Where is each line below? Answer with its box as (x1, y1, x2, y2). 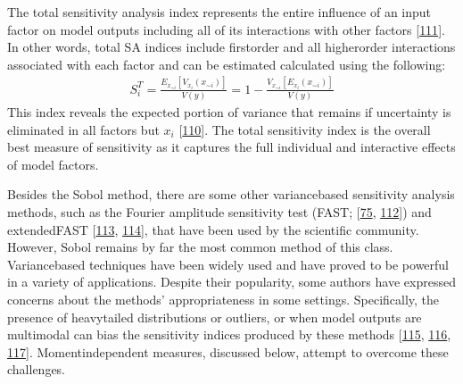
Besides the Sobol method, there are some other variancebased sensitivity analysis (7, 185, 455, 204)
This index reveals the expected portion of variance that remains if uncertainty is (7, 103, 451, 121)
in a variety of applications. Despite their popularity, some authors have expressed (7, 272, 456, 291)
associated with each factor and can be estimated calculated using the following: (7, 54, 446, 73)
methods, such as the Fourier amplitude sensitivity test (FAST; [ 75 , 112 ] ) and (7, 203, 432, 221)
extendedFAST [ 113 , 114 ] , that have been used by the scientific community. (7, 220, 419, 238)
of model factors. (7, 154, 99, 173)
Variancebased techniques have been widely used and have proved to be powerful (7, 255, 450, 273)
